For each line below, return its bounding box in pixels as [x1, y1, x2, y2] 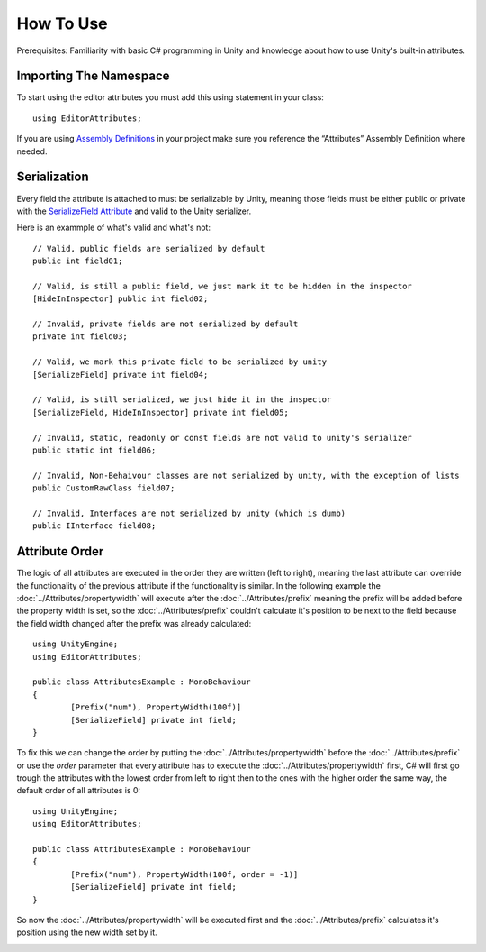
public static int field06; [32, 444, 157, 455]
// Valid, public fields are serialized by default [32, 243, 265, 253]
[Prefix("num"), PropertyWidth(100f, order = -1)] [70, 869, 299, 879]
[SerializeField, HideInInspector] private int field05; [32, 407, 290, 417]
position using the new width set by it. [16, 927, 157, 938]
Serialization [16, 169, 89, 185]
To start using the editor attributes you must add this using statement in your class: [16, 92, 324, 103]
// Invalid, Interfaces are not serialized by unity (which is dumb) [32, 508, 346, 518]
